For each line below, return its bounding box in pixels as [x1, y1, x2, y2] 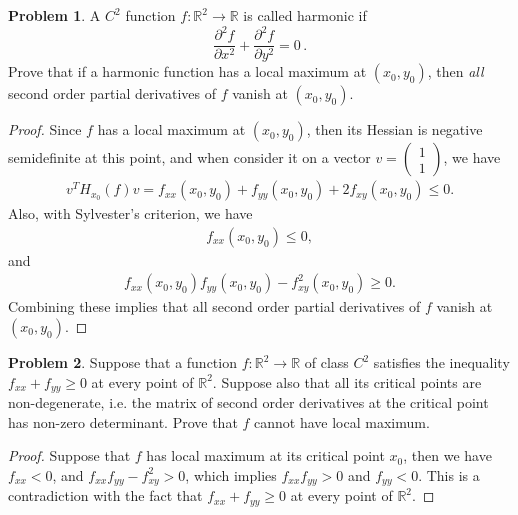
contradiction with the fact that [8, 485, 203, 506]
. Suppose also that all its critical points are [212, 371, 482, 392]
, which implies [185, 464, 277, 485]
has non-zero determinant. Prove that [8, 411, 238, 432]
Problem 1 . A [8, 5, 101, 25]
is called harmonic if [243, 5, 367, 25]
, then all [427, 61, 484, 82]
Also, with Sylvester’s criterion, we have [8, 203, 253, 224]
